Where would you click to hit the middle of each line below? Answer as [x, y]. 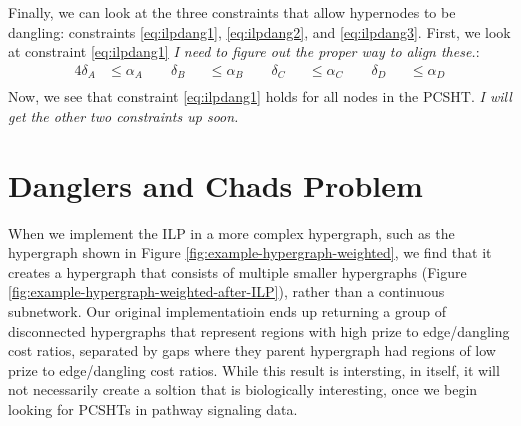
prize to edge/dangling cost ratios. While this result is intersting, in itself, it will [254, 369]
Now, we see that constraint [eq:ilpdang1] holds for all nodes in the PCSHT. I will [260, 96]
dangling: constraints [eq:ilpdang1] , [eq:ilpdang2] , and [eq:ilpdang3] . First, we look [259, 31]
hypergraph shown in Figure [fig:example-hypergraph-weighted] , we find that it [250, 252]
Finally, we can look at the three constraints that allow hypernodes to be [232, 12]
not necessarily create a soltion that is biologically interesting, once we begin [243, 389]
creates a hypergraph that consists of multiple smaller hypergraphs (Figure [237, 271]
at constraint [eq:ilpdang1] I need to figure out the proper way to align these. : [244, 51]
